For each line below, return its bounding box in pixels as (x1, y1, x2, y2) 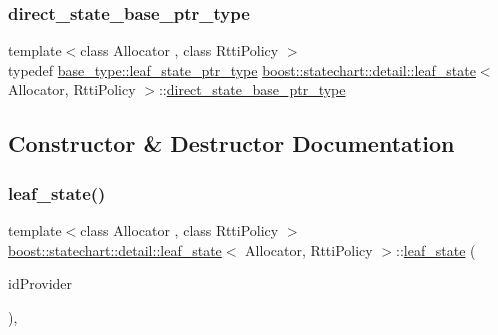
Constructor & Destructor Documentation (8, 128, 455, 159)
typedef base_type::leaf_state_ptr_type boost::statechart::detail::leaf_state (8, 59, 476, 80)
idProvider (8, 273, 73, 294)
